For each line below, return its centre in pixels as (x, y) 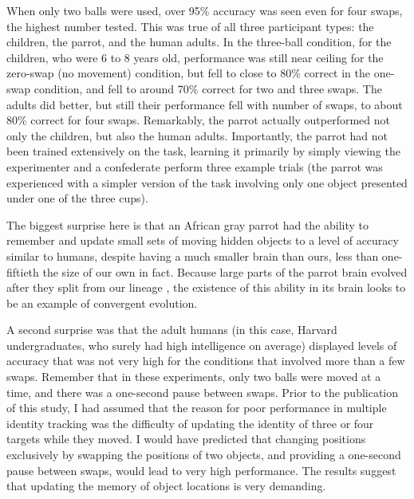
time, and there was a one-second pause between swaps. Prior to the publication (203, 392)
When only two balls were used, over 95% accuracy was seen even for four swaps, (205, 10)
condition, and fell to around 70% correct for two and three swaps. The (208, 88)
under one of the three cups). (77, 198)
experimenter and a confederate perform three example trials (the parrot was (195, 166)
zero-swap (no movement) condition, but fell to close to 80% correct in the (188, 73)
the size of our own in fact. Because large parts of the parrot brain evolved (225, 271)
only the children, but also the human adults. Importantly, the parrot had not (197, 135)
